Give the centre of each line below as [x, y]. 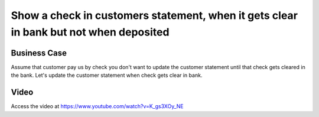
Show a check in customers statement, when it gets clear [154, 15]
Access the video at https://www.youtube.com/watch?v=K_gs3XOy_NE [97, 106]
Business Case [39, 53]
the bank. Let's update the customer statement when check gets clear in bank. [107, 75]
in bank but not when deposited [90, 32]
